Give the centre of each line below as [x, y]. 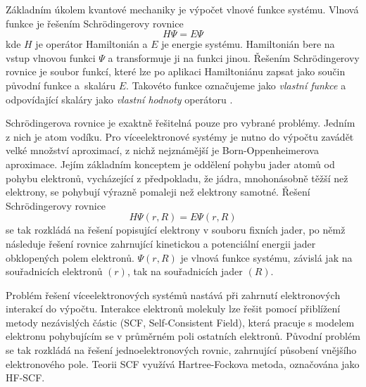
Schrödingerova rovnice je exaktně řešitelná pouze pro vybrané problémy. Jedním [181, 123]
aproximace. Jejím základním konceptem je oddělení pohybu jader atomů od [170, 164]
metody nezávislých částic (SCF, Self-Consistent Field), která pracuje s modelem [180, 322]
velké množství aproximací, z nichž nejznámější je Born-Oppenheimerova [162, 150]
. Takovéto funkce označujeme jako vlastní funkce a [236, 85]
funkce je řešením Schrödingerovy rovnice [95, 23]
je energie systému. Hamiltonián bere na [248, 44]
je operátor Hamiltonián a [91, 44]
